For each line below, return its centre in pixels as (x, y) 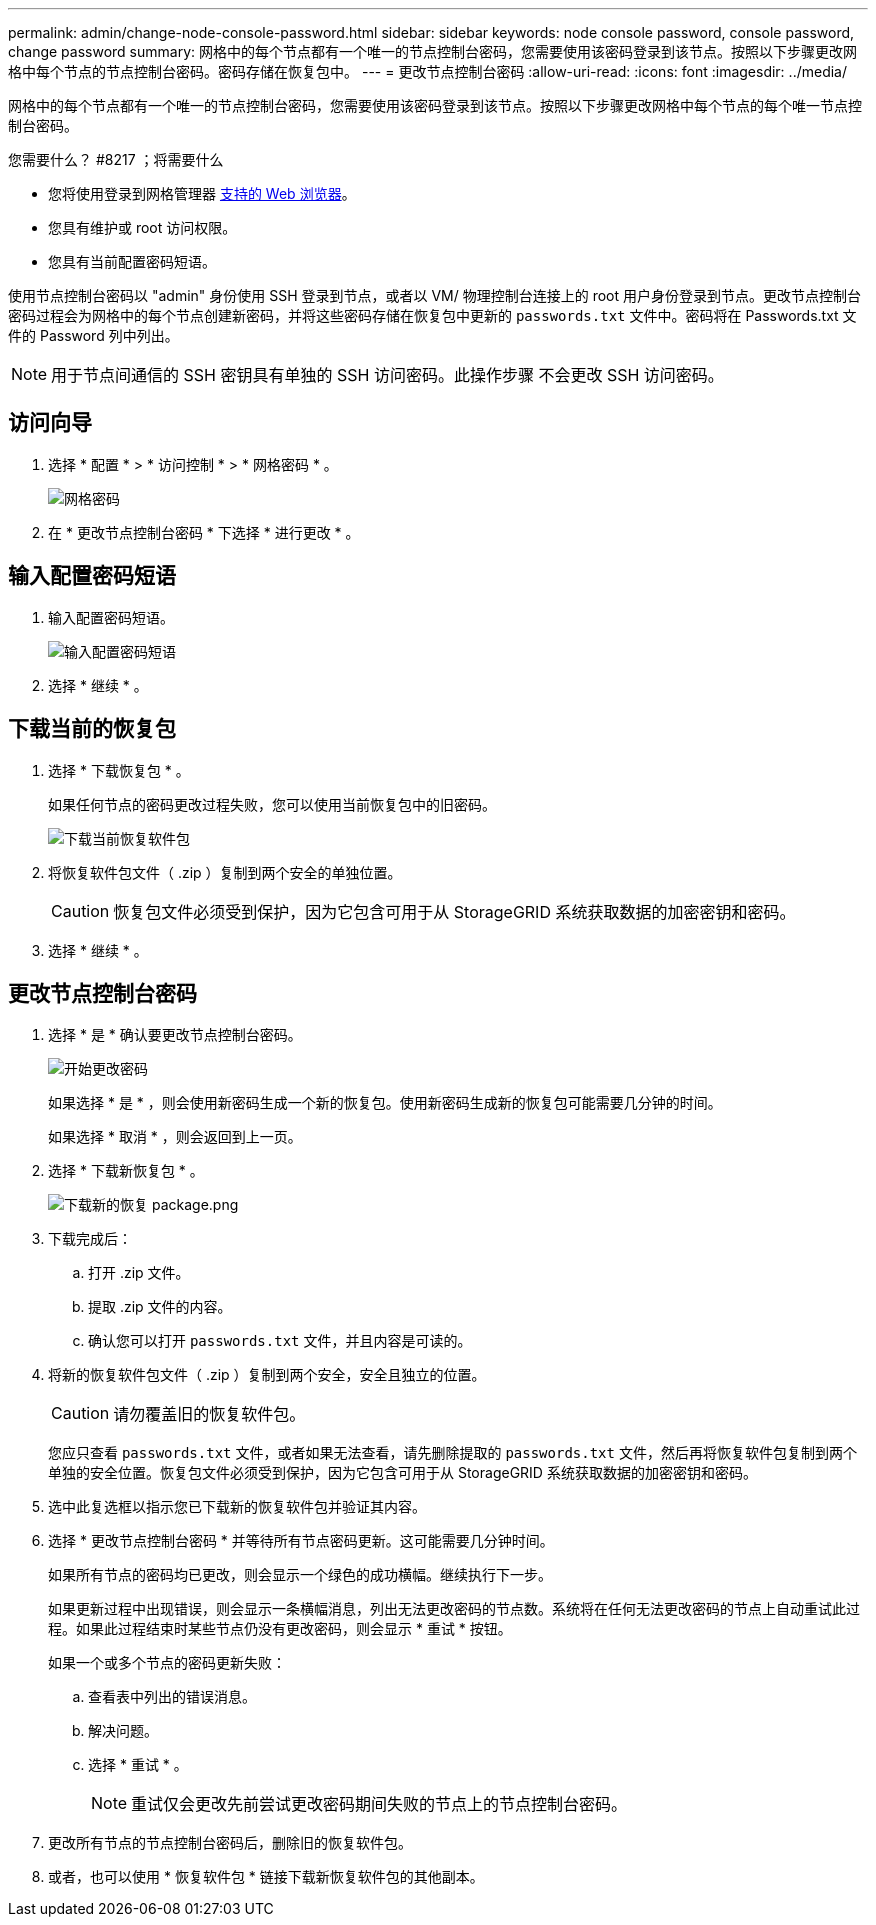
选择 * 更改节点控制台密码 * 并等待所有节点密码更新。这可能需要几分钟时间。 (301, 1541)
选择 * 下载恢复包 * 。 (119, 770)
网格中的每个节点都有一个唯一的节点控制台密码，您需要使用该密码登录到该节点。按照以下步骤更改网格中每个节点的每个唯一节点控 (435, 105)
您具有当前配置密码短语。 (132, 261)
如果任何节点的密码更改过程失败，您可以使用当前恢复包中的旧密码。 (272, 804)
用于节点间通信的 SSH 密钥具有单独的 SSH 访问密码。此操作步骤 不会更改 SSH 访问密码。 (387, 375)
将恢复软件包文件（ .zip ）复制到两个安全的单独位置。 (225, 872)
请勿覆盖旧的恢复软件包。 (209, 1414)
